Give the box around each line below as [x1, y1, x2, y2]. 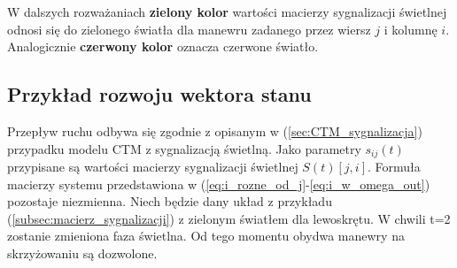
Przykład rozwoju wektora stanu [7, 80, 312, 108]
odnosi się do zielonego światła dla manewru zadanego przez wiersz [7, 19, 371, 38]
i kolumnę [383, 19, 438, 38]
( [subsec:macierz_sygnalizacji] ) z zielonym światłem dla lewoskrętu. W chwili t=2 [7, 209, 451, 227]
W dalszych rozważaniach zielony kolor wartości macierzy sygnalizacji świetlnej [7, 3, 447, 20]
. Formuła [368, 157, 421, 176]
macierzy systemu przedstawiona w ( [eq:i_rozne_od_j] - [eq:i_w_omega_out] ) [7, 174, 430, 193]
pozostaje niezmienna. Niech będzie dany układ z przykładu [7, 192, 332, 211]
